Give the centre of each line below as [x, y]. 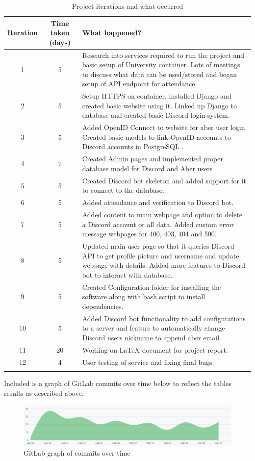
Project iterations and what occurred [127, 6]
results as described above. [44, 393]
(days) [60, 42]
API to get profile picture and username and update [161, 255]
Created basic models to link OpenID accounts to [156, 137]
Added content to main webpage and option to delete [162, 215]
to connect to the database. [123, 190]
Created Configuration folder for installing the [152, 287]
